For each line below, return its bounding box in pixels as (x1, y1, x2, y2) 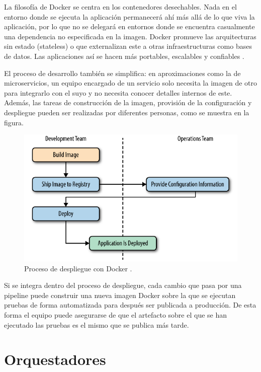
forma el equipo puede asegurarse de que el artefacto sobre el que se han (4, 309, 227, 320)
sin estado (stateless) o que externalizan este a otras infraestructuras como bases (4, 41, 252, 51)
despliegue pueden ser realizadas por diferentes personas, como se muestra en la (4, 107, 249, 117)
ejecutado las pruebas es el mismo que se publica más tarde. (4, 319, 189, 330)
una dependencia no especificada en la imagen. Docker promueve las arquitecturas (4, 31, 256, 41)
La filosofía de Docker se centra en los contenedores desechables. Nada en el (4, 2, 237, 12)
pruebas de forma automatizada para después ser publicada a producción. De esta (4, 300, 256, 310)
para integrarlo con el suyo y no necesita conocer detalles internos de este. (4, 87, 232, 98)
